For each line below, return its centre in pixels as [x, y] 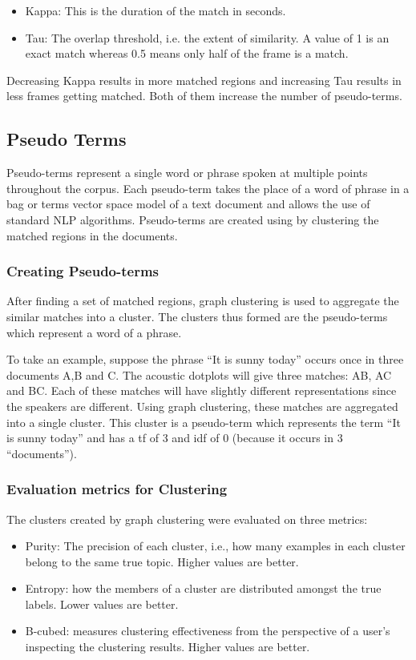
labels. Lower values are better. [102, 604]
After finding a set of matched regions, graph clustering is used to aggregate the [203, 301]
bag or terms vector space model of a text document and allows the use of [188, 204]
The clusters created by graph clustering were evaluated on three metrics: [187, 519]
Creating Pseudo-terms [83, 271]
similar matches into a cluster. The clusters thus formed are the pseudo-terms [197, 316]
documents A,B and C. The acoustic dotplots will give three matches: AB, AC [199, 374]
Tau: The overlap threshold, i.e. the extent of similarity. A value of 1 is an [207, 37]
